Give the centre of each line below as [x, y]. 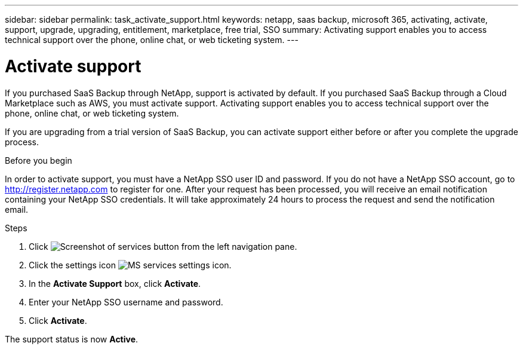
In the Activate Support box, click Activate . [115, 283]
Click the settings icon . [130, 265]
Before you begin [39, 160]
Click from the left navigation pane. [163, 246]
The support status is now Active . [72, 339]
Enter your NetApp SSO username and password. [126, 302]
